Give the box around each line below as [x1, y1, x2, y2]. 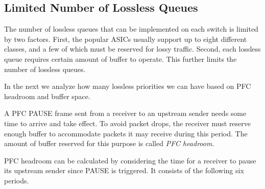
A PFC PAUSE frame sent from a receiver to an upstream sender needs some [4, 108, 247, 119]
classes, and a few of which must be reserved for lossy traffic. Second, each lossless [4, 43, 261, 54]
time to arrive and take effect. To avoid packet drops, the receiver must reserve [4, 117, 251, 128]
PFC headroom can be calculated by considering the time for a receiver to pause [4, 155, 256, 166]
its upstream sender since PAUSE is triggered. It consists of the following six [4, 165, 244, 176]
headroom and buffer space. [4, 90, 90, 101]
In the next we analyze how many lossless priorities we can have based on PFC [4, 81, 251, 91]
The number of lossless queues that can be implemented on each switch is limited [4, 23, 258, 34]
